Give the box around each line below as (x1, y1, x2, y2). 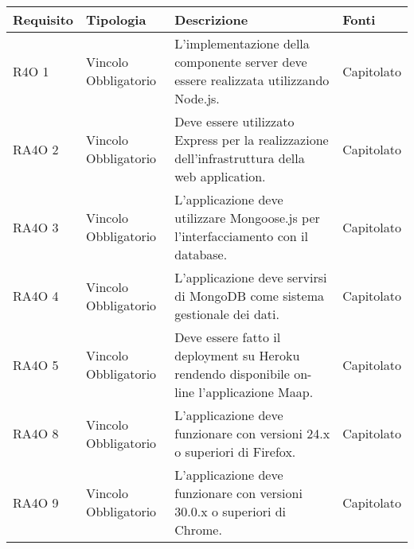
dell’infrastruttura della (174, 149, 305, 167)
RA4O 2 (13, 139, 59, 158)
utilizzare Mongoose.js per (174, 208, 320, 227)
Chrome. (174, 520, 222, 539)
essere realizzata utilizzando (174, 71, 330, 89)
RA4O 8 (13, 424, 59, 442)
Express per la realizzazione (174, 130, 329, 149)
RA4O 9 (13, 493, 59, 512)
